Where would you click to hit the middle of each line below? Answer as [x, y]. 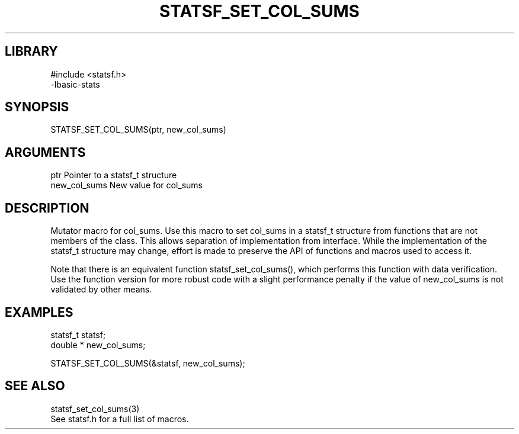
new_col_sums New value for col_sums [126, 185]
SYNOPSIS [37, 107]
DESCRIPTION [47, 208]
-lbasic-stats [75, 84]
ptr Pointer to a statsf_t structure [114, 175]
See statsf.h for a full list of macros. [120, 419]
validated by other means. [101, 290]
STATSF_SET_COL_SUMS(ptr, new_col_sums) [138, 130]
